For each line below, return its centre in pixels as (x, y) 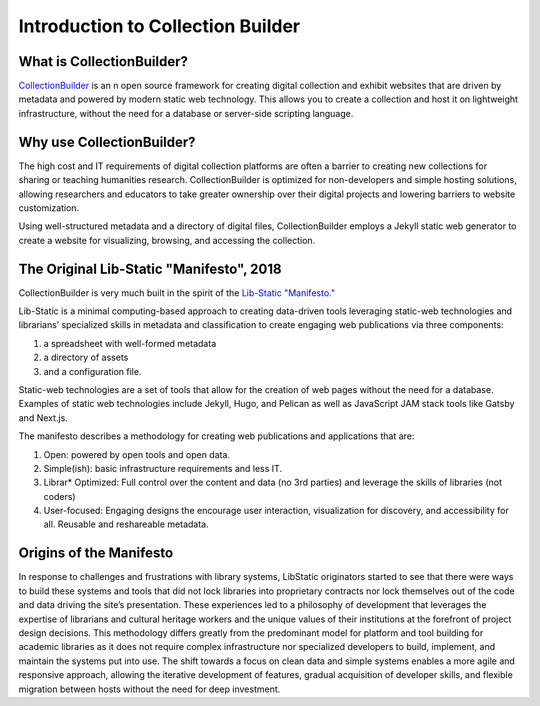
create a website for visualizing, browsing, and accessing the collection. (167, 240)
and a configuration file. (92, 371)
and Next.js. (43, 417)
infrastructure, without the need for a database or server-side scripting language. (186, 113)
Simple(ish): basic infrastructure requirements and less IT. (163, 468)
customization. (49, 207)
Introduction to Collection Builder (159, 26)
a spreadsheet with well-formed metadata (130, 343)
